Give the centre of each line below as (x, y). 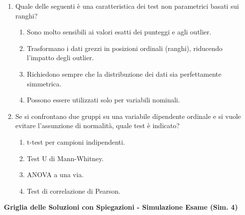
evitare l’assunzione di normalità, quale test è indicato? (98, 125)
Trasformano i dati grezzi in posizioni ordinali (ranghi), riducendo (125, 48)
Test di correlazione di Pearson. (74, 190)
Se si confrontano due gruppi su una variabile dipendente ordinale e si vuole (128, 116)
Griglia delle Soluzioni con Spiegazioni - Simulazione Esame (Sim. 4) (121, 207)
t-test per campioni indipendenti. (76, 141)
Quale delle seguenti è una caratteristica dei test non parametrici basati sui (127, 6)
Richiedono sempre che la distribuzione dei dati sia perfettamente (124, 74)
